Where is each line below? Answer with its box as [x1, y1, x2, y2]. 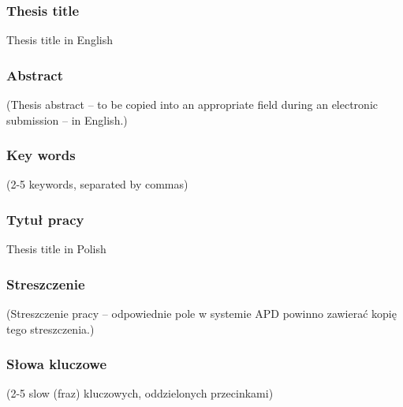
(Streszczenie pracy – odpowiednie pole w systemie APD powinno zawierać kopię [6, 305, 397, 322]
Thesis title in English [6, 32, 113, 48]
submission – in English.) [6, 111, 128, 128]
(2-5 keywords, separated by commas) [6, 176, 188, 192]
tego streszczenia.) [6, 320, 95, 337]
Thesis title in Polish [6, 241, 106, 257]
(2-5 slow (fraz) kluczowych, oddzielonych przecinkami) [6, 385, 274, 401]
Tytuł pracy [6, 209, 84, 229]
